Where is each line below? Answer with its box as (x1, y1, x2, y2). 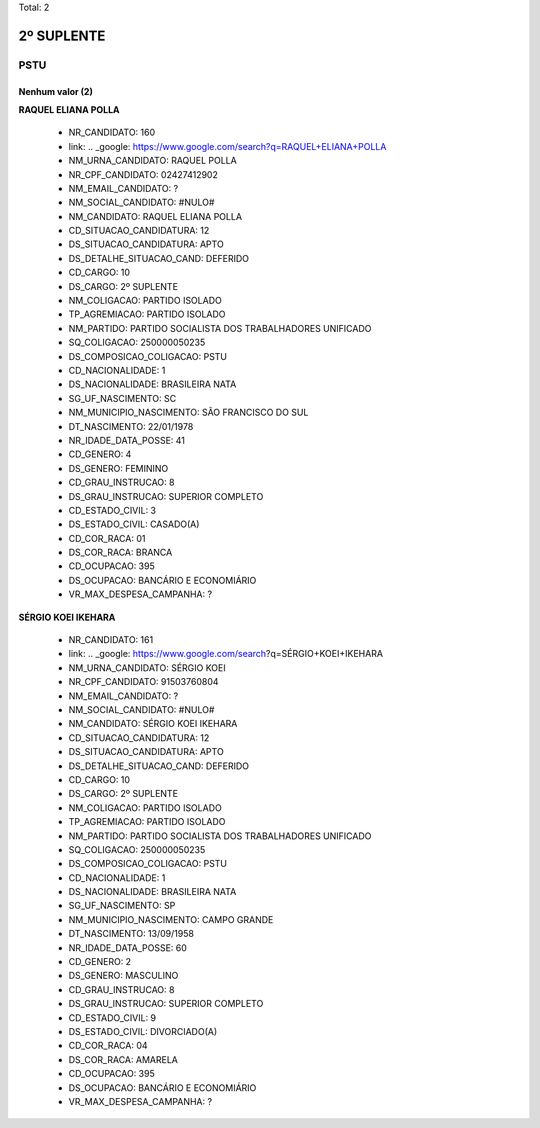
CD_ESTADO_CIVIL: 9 (68, 1011, 157, 1024)
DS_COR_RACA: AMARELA (68, 1053, 179, 1065)
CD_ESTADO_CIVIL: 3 (68, 504, 157, 516)
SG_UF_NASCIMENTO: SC (68, 392, 177, 404)
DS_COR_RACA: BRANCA (68, 546, 173, 559)
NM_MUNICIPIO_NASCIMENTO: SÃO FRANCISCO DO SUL (68, 406, 309, 419)
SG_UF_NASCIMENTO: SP (68, 900, 176, 912)
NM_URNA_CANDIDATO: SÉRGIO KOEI (68, 661, 226, 674)
